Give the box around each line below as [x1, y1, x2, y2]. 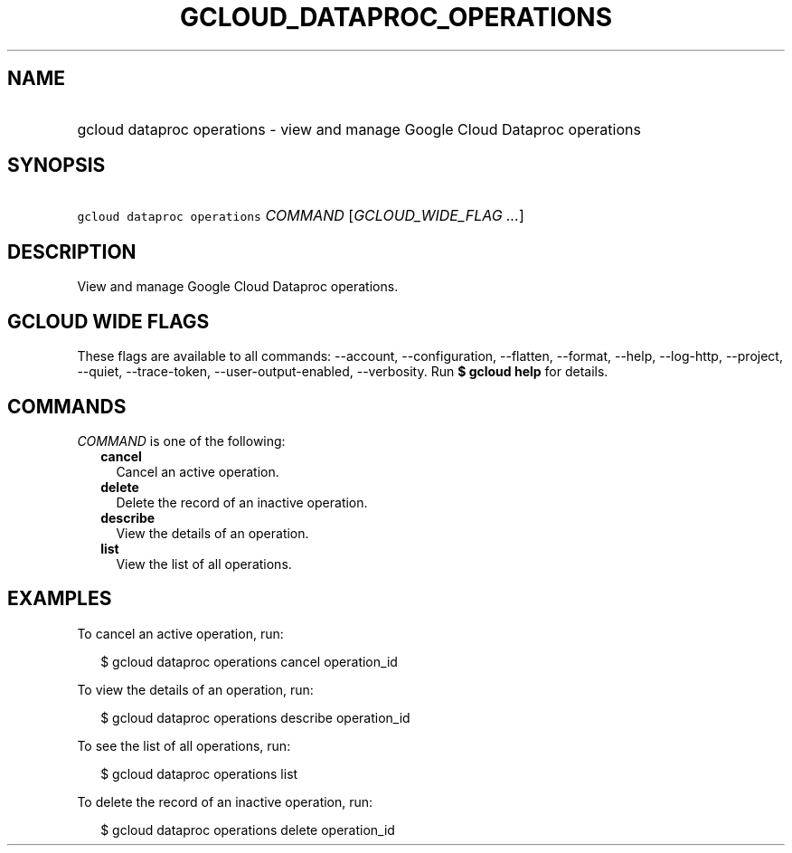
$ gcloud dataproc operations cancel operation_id [100, 653, 398, 669]
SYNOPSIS [7, 154, 106, 177]
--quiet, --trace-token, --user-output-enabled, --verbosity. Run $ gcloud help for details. [77, 364, 608, 380]
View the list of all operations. [116, 555, 292, 572]
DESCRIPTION [7, 240, 137, 263]
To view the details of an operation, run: [77, 681, 314, 697]
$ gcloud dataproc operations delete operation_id [100, 821, 395, 838]
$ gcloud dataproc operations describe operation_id [100, 709, 410, 725]
